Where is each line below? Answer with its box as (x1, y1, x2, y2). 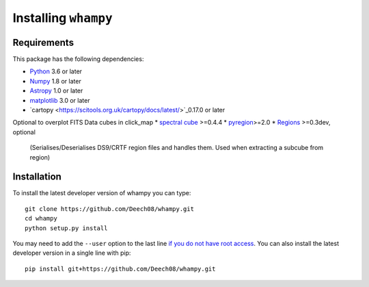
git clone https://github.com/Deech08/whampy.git (25, 205, 195, 212)
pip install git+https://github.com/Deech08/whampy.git (25, 264, 216, 273)
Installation (12, 171, 61, 183)
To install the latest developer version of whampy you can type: (12, 189, 191, 197)
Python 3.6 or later (29, 67, 82, 75)
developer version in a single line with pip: (12, 249, 131, 257)
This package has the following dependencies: (12, 55, 144, 63)
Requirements (12, 36, 74, 48)
